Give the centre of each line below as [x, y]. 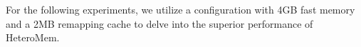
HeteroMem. [33, 37]
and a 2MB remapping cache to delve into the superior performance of [159, 23]
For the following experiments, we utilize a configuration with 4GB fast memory [180, 9]
